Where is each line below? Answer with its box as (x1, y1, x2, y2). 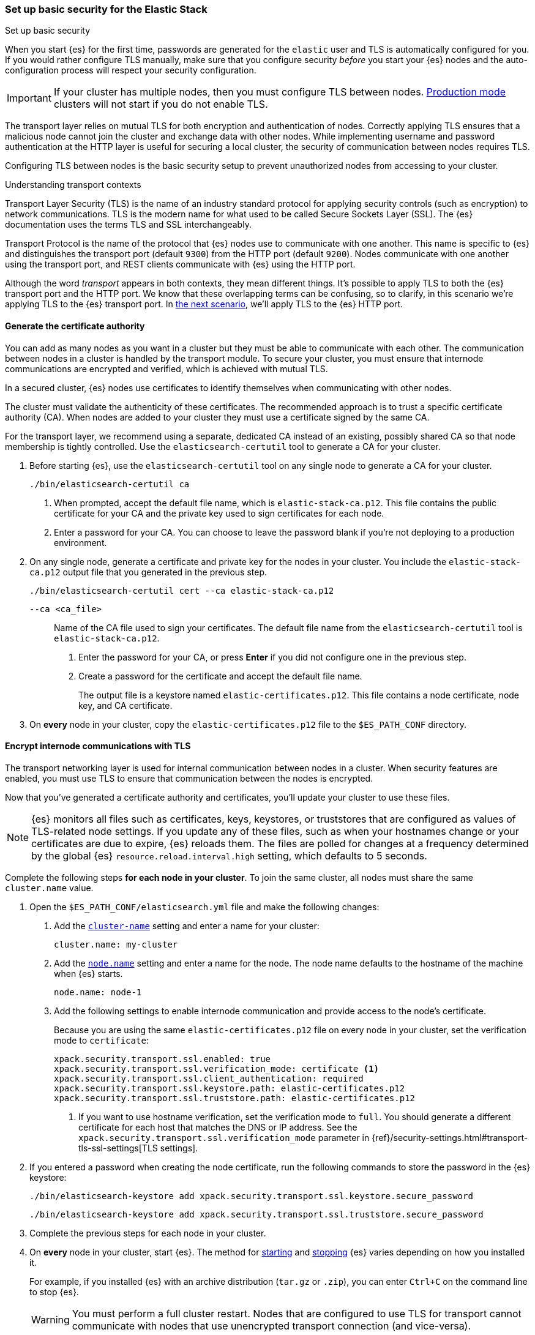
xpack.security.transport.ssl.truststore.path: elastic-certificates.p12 (54, 1093, 416, 1103)
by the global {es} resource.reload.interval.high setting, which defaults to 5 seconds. (31, 849, 427, 862)
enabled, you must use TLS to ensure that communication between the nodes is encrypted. (5, 772, 373, 783)
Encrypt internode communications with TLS (5, 741, 191, 752)
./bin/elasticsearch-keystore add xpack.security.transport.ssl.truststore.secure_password (29, 1209, 484, 1219)
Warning (31, 1313, 70, 1326)
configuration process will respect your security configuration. (5, 65, 256, 76)
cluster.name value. (5, 882, 94, 893)
